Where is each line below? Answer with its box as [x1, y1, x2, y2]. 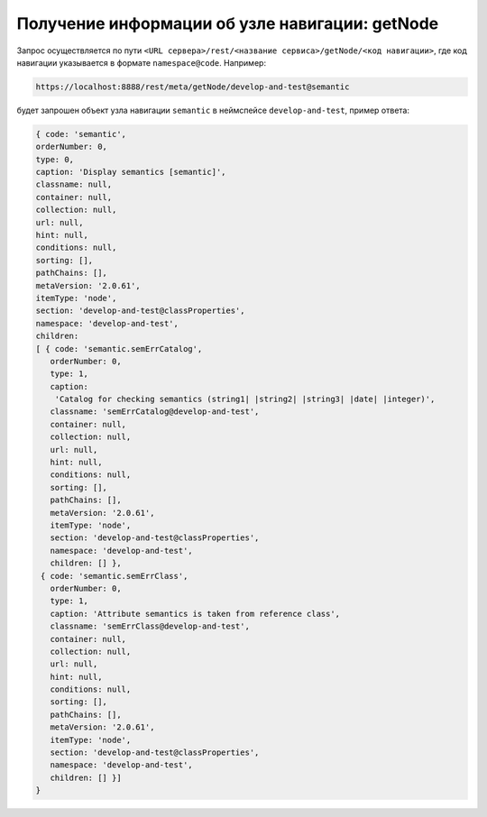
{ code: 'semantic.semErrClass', [41, 571, 188, 581]
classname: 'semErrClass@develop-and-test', [50, 621, 250, 631]
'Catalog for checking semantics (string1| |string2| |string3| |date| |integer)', [54, 394, 436, 405]
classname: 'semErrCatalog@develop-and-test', [50, 407, 260, 417]
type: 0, [35, 154, 75, 164]
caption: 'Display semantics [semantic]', [35, 167, 226, 178]
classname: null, [35, 179, 113, 189]
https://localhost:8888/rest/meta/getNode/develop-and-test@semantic [35, 81, 350, 92]
